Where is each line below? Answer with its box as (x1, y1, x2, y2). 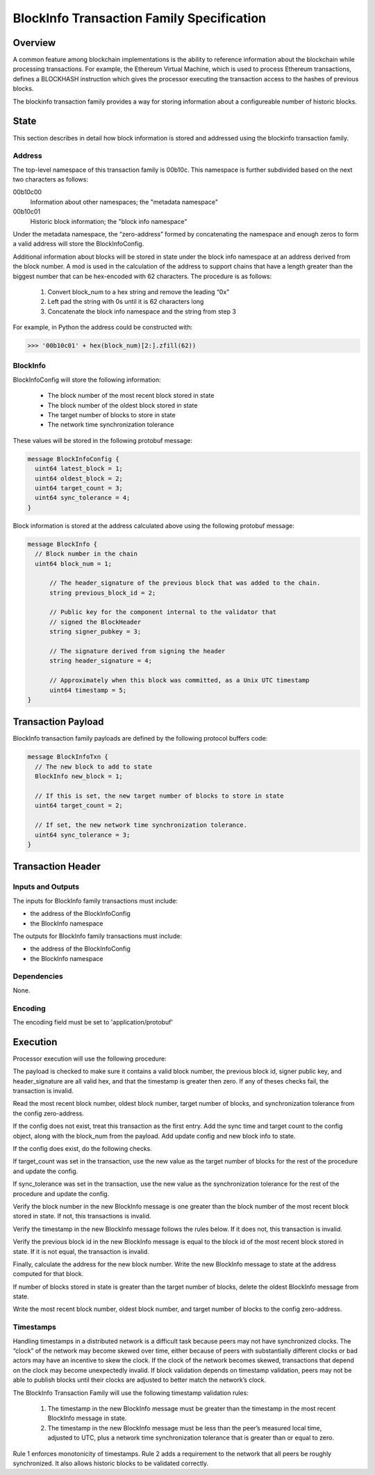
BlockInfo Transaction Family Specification (12, 10, 267, 26)
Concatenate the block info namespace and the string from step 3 (47, 307, 236, 316)
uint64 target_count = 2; (35, 802, 123, 809)
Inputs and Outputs (12, 882, 80, 892)
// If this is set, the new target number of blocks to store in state (35, 792, 284, 800)
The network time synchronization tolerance (47, 421, 174, 429)
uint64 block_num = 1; (35, 560, 112, 567)
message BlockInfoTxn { (27, 753, 109, 761)
